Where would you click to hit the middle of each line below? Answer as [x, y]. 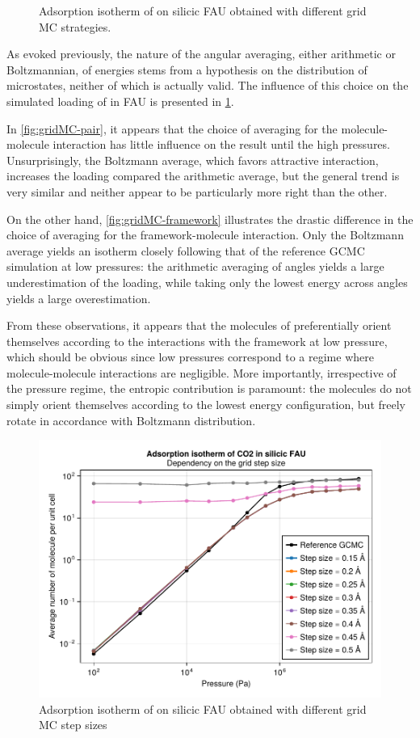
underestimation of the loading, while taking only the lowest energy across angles [207, 282]
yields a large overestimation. [79, 298]
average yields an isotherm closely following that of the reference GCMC [186, 250]
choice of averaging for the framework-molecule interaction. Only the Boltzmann [205, 235]
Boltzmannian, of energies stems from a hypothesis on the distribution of [187, 69]
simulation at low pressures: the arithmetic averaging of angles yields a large [195, 266]
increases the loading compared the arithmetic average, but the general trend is [203, 176]
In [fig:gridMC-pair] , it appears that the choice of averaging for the [172, 128]
